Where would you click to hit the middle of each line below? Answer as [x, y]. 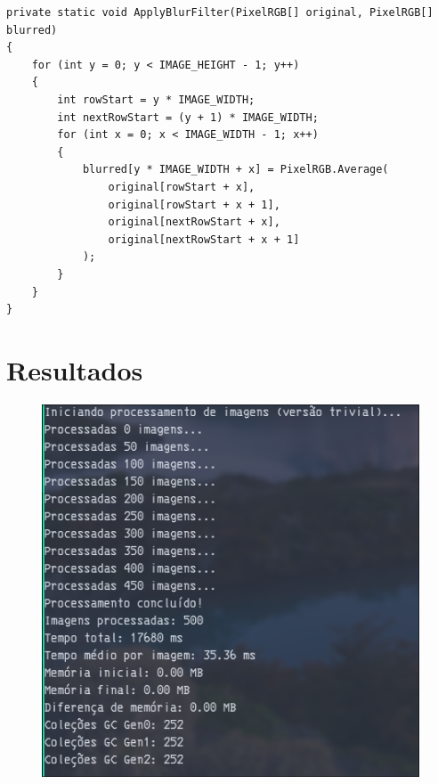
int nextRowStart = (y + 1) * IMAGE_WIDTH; [188, 117]
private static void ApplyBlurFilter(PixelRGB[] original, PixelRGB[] [220, 12]
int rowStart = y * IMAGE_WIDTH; [156, 99]
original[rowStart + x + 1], [194, 204]
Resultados [75, 369]
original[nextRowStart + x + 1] [204, 239]
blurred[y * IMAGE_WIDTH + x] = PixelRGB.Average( [235, 170]
